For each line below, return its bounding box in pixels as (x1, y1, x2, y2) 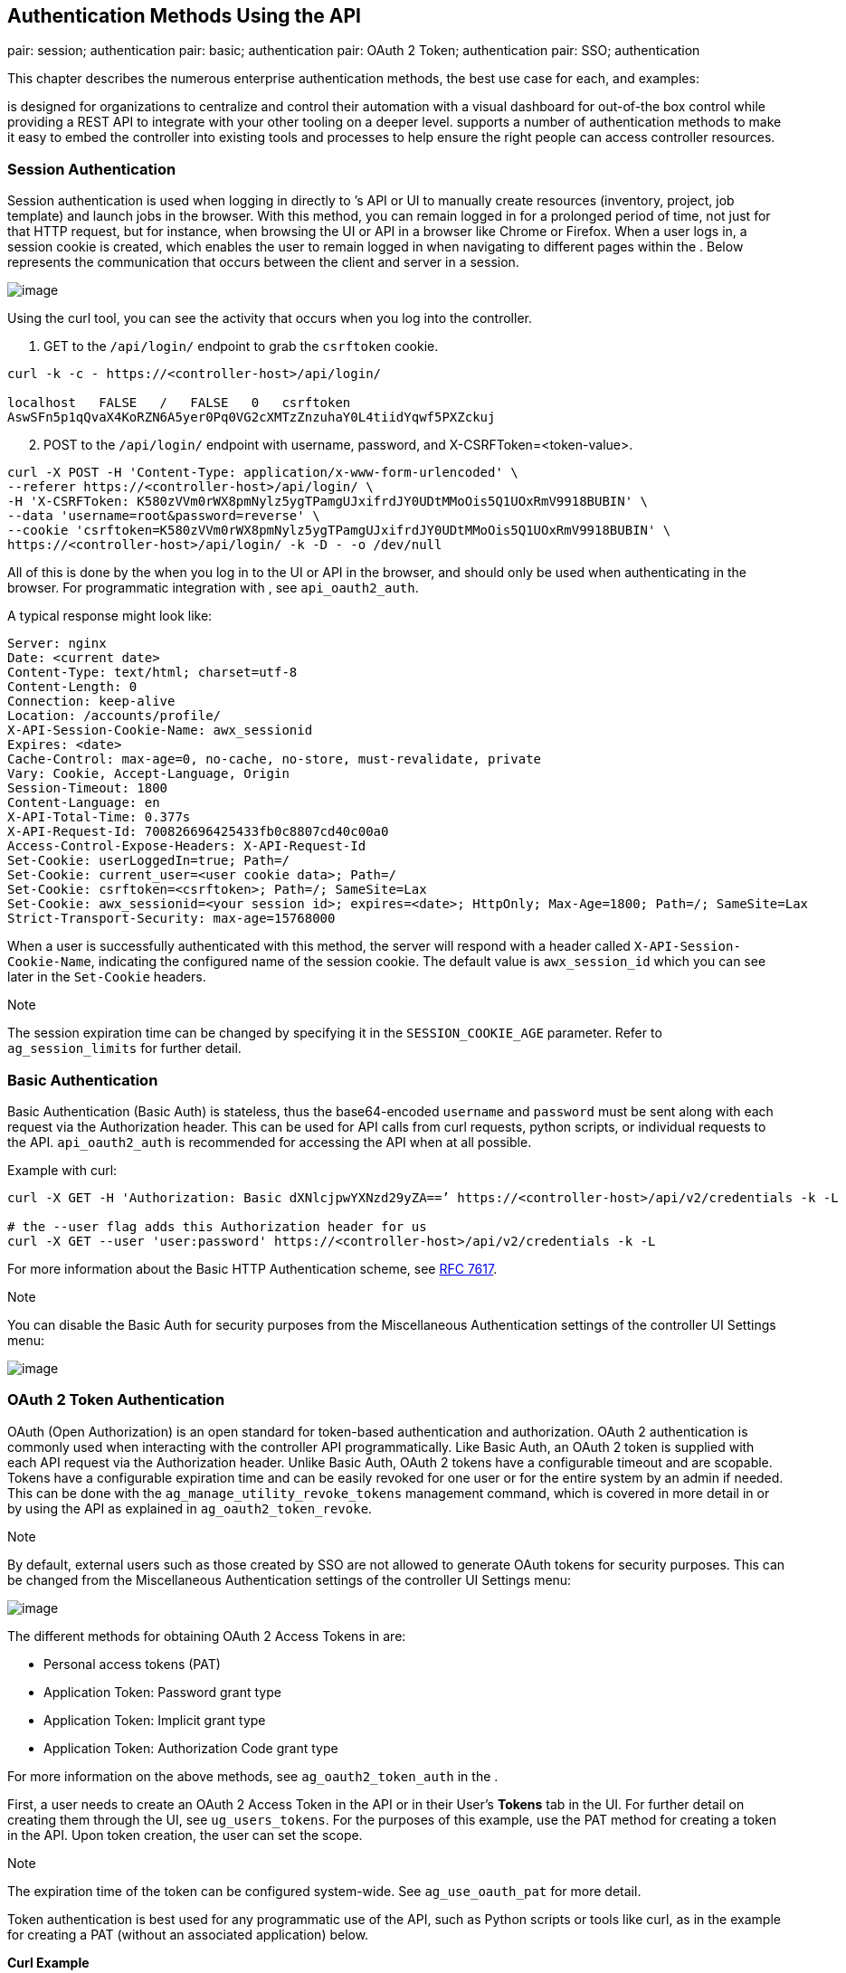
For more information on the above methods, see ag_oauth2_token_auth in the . (7, 1768, 499, 1784)
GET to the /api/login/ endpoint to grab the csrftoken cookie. (43, 338, 439, 355)
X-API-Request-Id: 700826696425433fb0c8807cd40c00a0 (7, 824, 389, 839)
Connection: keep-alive (7, 694, 176, 709)
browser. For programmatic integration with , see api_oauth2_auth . (7, 580, 419, 596)
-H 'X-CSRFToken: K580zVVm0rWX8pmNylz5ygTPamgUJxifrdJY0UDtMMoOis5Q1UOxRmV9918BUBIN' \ (7, 494, 649, 509)
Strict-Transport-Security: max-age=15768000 (7, 911, 336, 926)
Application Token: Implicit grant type (43, 1712, 266, 1728)
